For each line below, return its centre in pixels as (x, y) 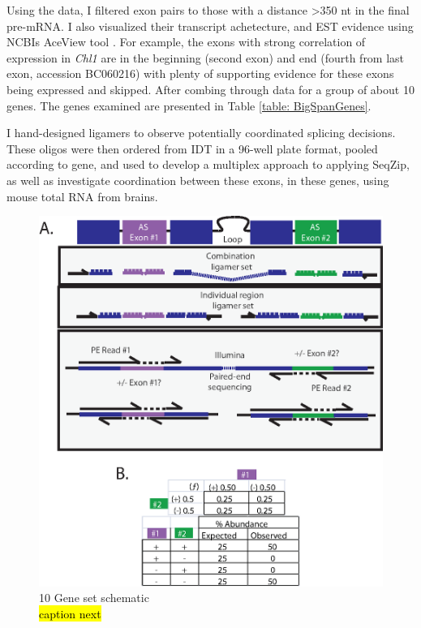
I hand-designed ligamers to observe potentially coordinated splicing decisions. (201, 133)
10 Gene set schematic (94, 598)
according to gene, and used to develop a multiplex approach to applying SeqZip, (208, 164)
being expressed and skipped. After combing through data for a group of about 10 (210, 89)
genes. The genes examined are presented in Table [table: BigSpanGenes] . (189, 105)
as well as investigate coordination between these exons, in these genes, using (198, 180)
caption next (70, 613)
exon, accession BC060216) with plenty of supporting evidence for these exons (200, 73)
